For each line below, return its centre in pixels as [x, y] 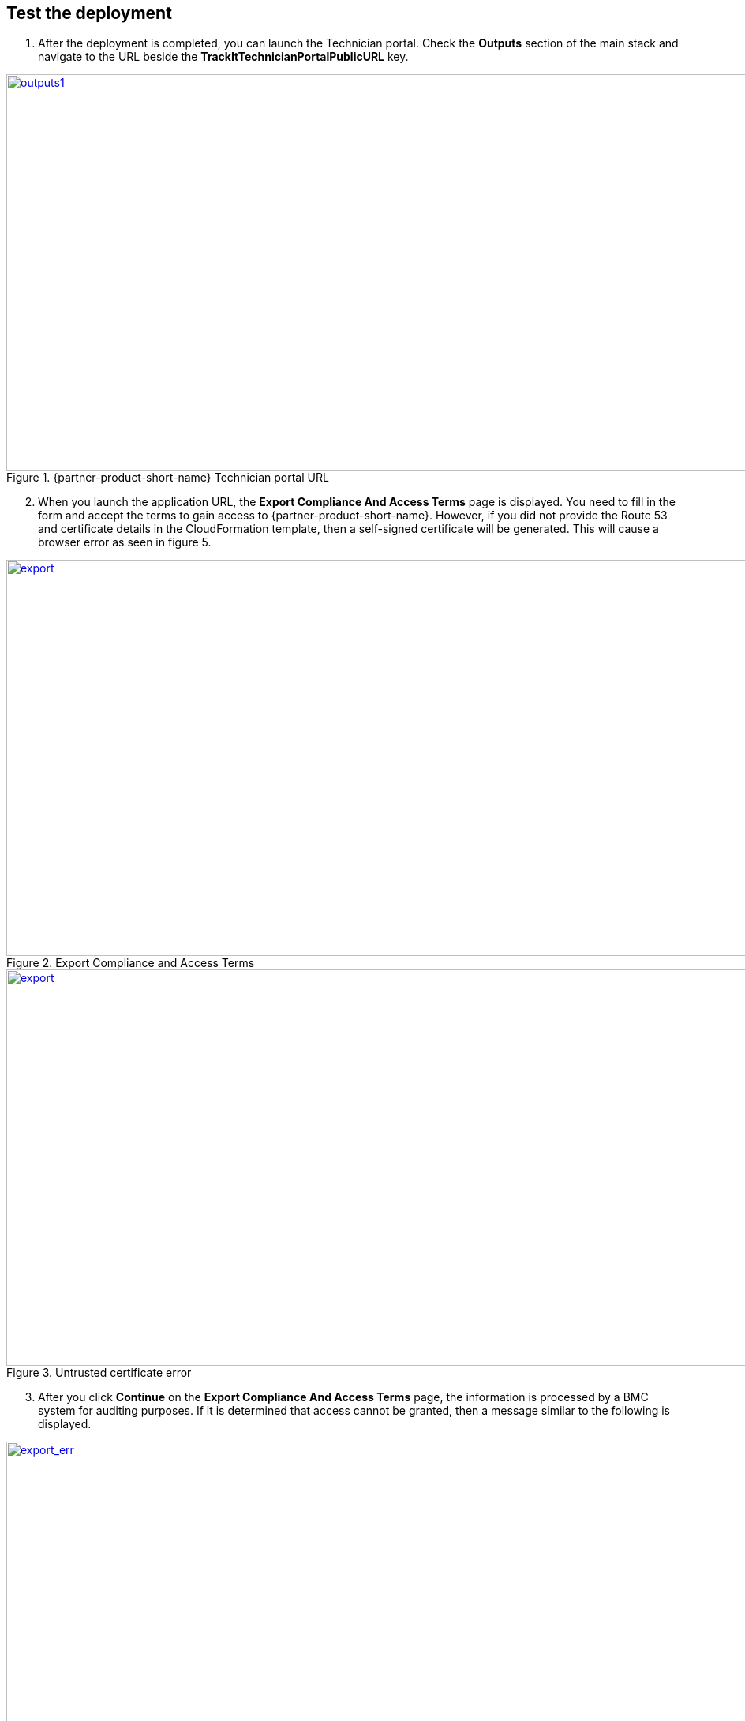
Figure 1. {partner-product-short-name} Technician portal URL [168, 478]
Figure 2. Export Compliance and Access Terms [131, 963]
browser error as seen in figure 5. [125, 542]
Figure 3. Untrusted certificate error [99, 1373]
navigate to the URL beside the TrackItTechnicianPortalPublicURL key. [223, 57]
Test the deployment [89, 13]
